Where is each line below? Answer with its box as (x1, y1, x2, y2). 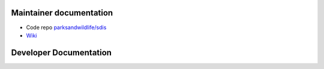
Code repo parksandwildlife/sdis (26, 24, 107, 31)
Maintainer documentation (11, 8, 113, 18)
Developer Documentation (11, 48, 112, 58)
